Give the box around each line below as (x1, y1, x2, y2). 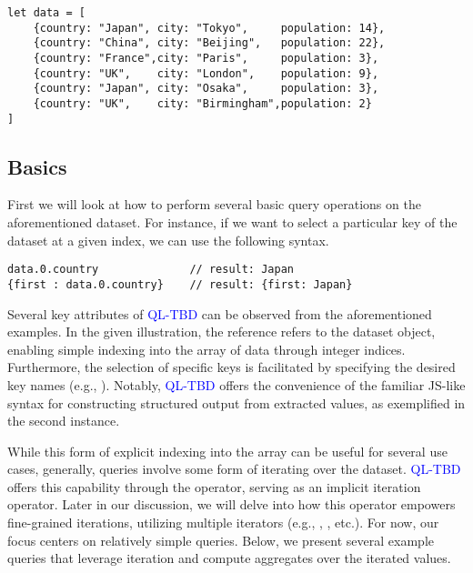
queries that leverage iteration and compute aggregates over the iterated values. (7, 548, 451, 568)
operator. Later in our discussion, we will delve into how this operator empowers (7, 495, 456, 514)
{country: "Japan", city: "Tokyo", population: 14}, (33, 21, 386, 35)
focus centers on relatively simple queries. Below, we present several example (7, 530, 434, 549)
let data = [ (7, 6, 86, 19)
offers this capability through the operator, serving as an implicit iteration (7, 477, 421, 496)
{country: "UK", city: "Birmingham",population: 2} (33, 96, 372, 110)
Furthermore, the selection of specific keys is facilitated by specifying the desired (7, 357, 456, 377)
